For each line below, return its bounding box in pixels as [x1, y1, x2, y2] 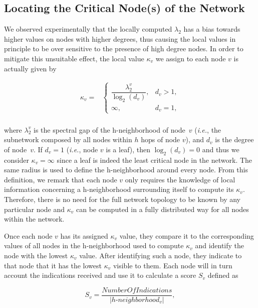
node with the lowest [4, 250, 68, 260]
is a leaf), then [106, 144, 151, 154]
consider [4, 154, 29, 165]
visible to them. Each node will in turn [113, 260, 232, 270]
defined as [207, 270, 238, 280]
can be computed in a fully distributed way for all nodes [76, 203, 249, 214]
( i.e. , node [66, 144, 98, 154]
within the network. [4, 214, 65, 224]
